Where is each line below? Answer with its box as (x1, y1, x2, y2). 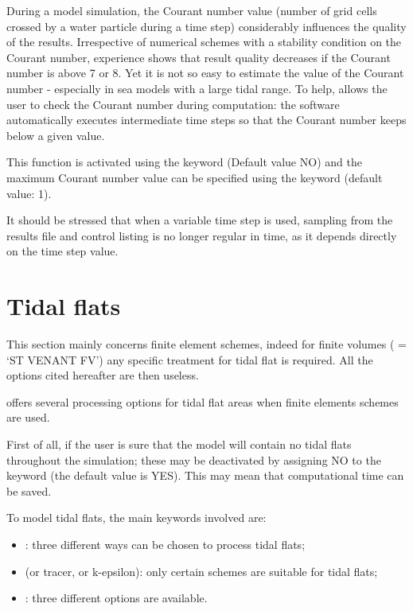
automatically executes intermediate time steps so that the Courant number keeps (6, 111, 407, 128)
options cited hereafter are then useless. (6, 367, 199, 383)
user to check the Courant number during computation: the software (6, 95, 340, 112)
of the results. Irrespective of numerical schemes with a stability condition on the (6, 33, 402, 50)
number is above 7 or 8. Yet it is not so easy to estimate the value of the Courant (6, 64, 404, 81)
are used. (6, 409, 50, 426)
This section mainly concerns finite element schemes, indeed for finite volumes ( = (6, 336, 407, 352)
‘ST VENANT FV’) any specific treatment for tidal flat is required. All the (6, 351, 373, 368)
